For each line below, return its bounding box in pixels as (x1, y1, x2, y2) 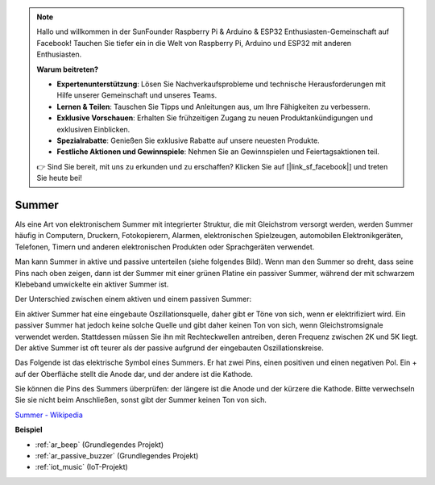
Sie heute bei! (36, 174, 82, 183)
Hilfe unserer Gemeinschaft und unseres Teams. (56, 90, 217, 100)
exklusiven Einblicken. (56, 124, 130, 134)
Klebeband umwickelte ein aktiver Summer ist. (14, 279, 169, 289)
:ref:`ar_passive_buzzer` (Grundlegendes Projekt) (35, 451, 199, 461)
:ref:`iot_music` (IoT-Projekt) (35, 462, 128, 472)
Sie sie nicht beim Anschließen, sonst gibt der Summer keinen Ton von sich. (14, 395, 267, 405)
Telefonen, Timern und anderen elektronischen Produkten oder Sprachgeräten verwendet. (14, 242, 315, 252)
